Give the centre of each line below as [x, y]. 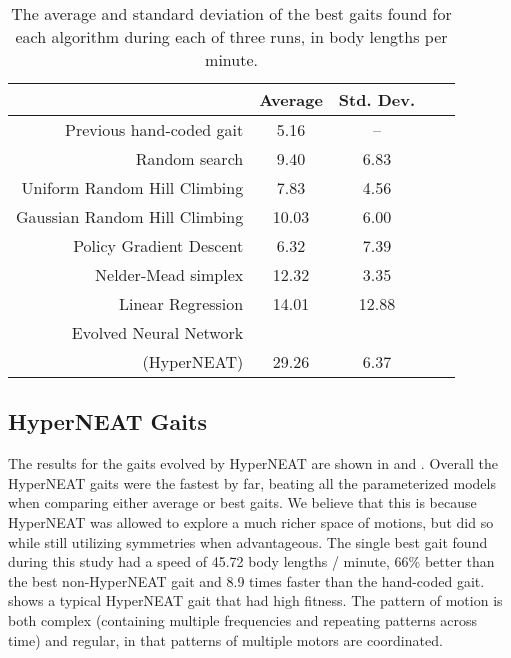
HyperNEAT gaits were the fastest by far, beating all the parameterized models [252, 482]
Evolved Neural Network [157, 332]
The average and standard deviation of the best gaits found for [231, 13]
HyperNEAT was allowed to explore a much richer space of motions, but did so [251, 521]
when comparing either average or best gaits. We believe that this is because [242, 502]
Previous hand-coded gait [154, 129]
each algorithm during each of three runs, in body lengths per [231, 36]
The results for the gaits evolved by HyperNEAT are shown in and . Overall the [253, 463]
